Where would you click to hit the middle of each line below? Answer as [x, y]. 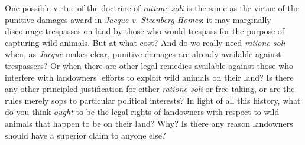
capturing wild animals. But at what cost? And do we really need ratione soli [145, 42]
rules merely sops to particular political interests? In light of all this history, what [153, 100]
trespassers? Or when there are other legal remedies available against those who [149, 65]
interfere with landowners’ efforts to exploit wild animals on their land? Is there [149, 77]
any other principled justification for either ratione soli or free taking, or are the [150, 89]
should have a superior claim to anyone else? [85, 135]
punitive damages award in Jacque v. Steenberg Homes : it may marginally [138, 19]
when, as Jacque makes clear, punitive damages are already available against [143, 54]
